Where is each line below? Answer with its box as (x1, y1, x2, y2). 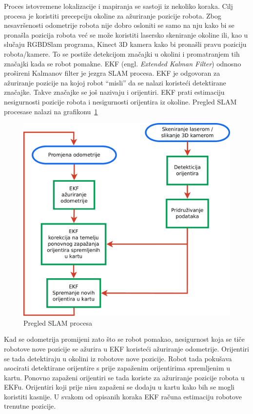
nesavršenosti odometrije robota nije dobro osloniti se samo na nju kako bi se (4, 20, 234, 30)
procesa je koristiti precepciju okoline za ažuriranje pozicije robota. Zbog (4, 10, 221, 21)
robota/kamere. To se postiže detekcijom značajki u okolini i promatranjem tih (4, 48, 240, 59)
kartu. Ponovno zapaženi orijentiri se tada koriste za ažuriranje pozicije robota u (4, 372, 245, 382)
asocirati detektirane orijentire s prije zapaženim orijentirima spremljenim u (4, 363, 231, 373)
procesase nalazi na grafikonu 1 (4, 106, 98, 116)
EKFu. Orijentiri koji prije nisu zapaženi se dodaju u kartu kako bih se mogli (4, 382, 234, 392)
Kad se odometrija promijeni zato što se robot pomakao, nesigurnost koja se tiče (4, 334, 245, 344)
